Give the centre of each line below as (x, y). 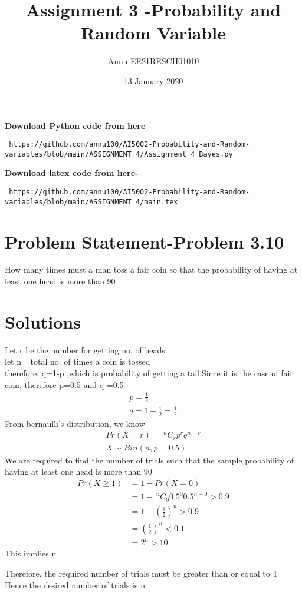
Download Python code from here (75, 125)
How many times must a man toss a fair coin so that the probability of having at (151, 269)
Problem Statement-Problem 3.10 (145, 241)
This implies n (31, 553)
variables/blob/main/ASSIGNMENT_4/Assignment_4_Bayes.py (119, 154)
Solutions (43, 321)
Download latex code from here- (72, 173)
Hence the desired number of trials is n (75, 584)
